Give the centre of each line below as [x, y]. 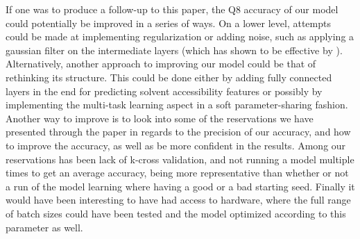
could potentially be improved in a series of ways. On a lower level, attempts [168, 23]
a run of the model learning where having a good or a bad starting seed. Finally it [180, 186]
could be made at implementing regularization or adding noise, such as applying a [180, 36]
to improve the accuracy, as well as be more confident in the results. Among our [176, 145]
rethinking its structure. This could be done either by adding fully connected [169, 77]
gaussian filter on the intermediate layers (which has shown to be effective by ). [174, 50]
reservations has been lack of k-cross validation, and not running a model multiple [180, 159]
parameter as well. [44, 227]
